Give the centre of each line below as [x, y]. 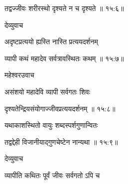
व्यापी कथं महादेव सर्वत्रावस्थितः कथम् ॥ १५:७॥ [64, 58]
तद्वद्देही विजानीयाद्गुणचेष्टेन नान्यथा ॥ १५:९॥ [61, 141]
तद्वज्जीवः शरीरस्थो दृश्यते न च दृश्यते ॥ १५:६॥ [64, 8]
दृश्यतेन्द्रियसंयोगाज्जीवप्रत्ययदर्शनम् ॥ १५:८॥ [60, 108]
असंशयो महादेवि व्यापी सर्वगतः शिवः [47, 91]
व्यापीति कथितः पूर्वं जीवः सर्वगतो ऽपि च [52, 175]
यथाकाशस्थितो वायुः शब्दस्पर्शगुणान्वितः [51, 125]
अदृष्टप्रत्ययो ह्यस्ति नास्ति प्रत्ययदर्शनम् [51, 42]
